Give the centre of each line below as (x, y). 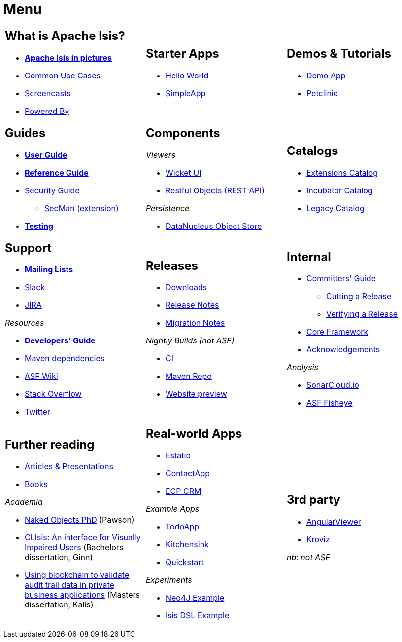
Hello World (187, 75)
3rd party (313, 500)
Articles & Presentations (69, 467)
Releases (172, 265)
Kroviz (318, 540)
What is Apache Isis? (65, 36)
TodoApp (182, 527)
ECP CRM (183, 491)
